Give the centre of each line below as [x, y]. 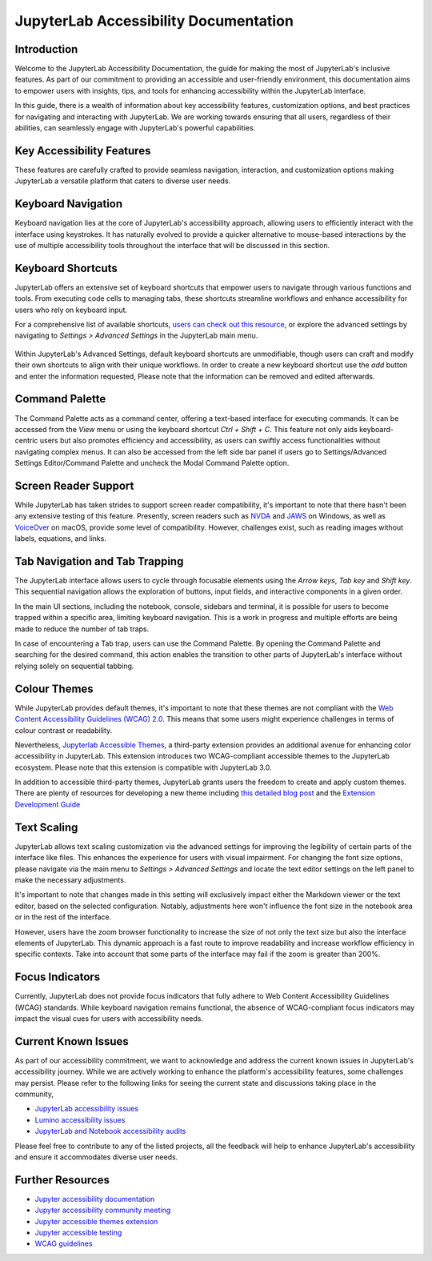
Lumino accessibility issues [80, 1119]
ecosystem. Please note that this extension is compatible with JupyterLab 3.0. [143, 767]
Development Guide [48, 804]
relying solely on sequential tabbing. [74, 666]
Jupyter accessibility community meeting [103, 1210]
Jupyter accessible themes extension [96, 1221]
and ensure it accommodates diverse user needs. [96, 1157]
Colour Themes [54, 689]
